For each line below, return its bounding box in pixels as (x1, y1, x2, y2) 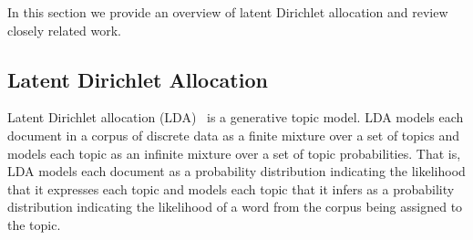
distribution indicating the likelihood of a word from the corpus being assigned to (7, 197, 463, 216)
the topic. (7, 214, 61, 234)
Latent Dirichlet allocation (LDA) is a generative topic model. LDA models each (7, 108, 464, 127)
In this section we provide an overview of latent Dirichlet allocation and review (7, 3, 448, 21)
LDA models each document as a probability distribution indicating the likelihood (7, 162, 466, 181)
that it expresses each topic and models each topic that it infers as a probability (7, 179, 455, 198)
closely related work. (7, 20, 121, 39)
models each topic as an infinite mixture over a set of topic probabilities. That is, (7, 143, 461, 162)
